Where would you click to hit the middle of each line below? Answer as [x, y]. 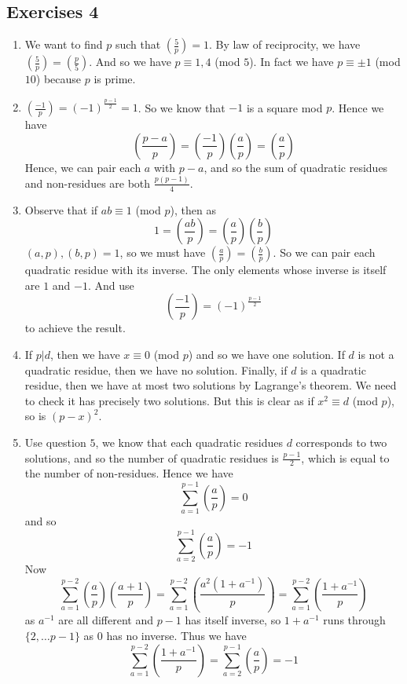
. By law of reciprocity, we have [284, 44]
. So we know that [181, 107]
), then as [193, 209]
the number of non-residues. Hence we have [129, 473]
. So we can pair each [324, 252]
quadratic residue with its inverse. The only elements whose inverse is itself [205, 270]
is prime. [115, 79]
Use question [55, 442]
